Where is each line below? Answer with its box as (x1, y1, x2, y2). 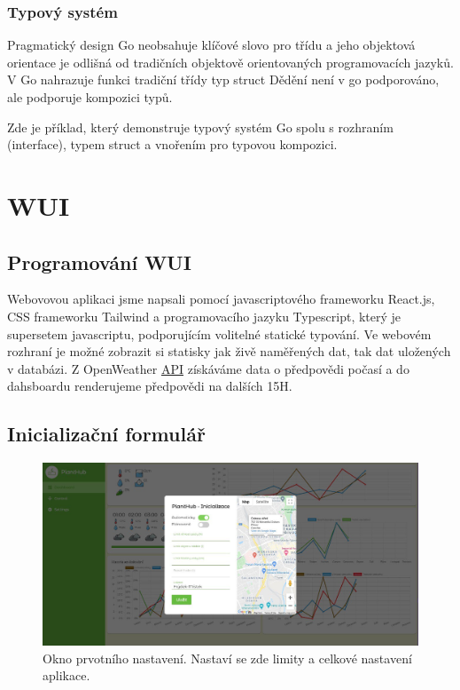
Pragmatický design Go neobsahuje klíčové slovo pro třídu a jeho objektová (7, 36, 416, 54)
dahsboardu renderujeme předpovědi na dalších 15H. (7, 377, 292, 395)
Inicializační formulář (7, 420, 206, 448)
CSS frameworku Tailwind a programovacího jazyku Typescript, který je (7, 306, 402, 325)
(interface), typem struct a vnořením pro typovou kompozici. (7, 135, 338, 154)
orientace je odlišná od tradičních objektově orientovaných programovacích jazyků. (7, 52, 454, 71)
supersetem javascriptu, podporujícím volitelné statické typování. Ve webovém (7, 324, 432, 343)
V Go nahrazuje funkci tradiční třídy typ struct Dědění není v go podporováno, (7, 70, 440, 89)
